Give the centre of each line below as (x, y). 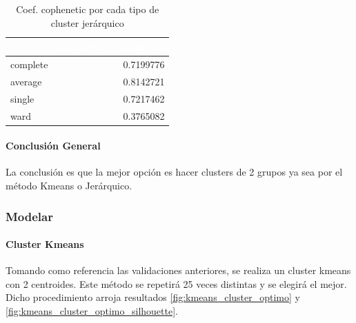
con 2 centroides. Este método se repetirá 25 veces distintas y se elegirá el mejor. (176, 283)
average (26, 81)
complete (29, 64)
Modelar (29, 216)
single (22, 98)
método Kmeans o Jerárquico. (69, 186)
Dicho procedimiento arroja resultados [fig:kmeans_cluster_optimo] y (153, 297)
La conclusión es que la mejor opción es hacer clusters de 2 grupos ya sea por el (174, 172)
